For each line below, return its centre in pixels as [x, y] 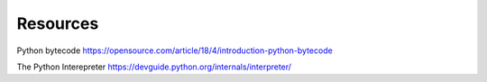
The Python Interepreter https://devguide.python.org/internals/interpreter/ [154, 67]
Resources [58, 23]
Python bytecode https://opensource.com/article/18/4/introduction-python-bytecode [175, 50]
